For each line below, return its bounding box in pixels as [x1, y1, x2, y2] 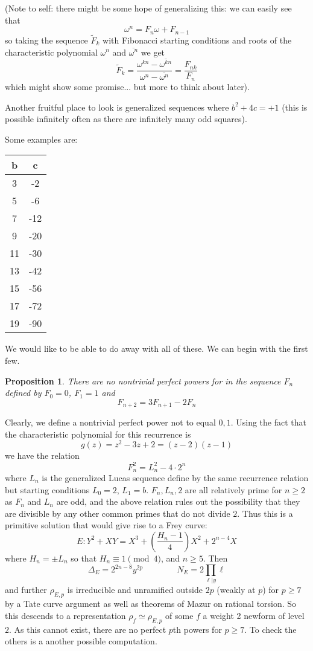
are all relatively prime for [185, 483, 282, 496]
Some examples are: [5, 132, 78, 145]
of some [165, 609, 194, 621]
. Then [203, 551, 228, 564]
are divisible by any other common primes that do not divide [5, 507, 230, 519]
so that [71, 551, 97, 564]
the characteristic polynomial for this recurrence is [5, 427, 191, 440]
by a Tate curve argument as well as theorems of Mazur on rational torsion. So [5, 597, 297, 610]
